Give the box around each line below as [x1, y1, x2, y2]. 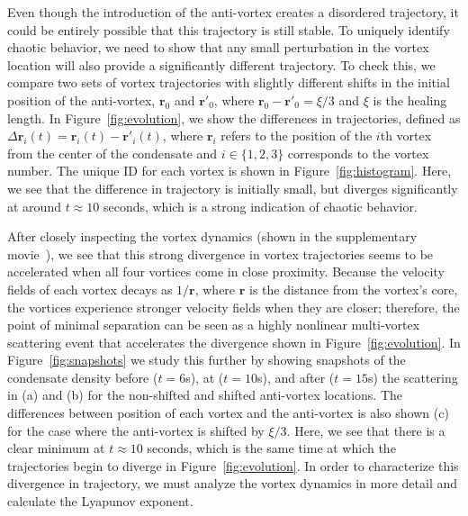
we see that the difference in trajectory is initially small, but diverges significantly [7, 178, 458, 197]
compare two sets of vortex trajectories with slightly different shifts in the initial [7, 73, 450, 92]
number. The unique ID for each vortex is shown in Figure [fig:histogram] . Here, [7, 161, 452, 180]
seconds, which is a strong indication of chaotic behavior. [103, 196, 418, 215]
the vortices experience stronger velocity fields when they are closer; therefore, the [7, 297, 460, 316]
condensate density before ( [7, 367, 158, 386]
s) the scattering [367, 367, 458, 386]
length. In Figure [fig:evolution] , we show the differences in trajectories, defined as [7, 108, 461, 127]
